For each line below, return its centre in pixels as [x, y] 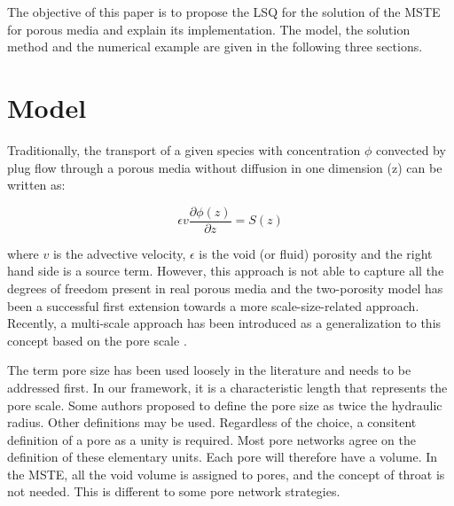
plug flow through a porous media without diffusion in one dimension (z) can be [225, 167]
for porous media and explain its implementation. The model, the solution [209, 29]
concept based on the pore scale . [97, 340]
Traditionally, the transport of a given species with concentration [184, 149]
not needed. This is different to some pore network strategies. [174, 491]
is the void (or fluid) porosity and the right [316, 253]
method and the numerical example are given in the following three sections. [215, 47]
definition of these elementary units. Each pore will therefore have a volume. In [223, 457]
